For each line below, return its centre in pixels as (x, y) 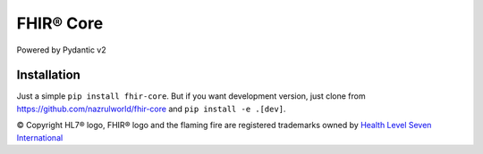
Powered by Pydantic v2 (61, 50)
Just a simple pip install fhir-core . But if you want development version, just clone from (191, 96)
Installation (48, 75)
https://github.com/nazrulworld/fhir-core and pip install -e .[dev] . (151, 109)
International (40, 137)
